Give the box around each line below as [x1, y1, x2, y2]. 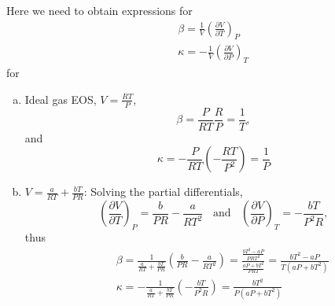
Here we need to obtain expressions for [6, 2, 193, 18]
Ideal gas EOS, [24, 90, 97, 107]
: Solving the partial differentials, [83, 183, 243, 200]
